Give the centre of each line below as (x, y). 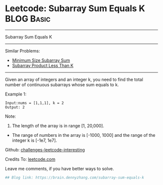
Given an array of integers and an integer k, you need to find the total (74, 79)
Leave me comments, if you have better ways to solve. (59, 168)
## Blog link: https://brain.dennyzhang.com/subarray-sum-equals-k (75, 177)
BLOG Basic (28, 19)
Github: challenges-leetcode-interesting (45, 149)
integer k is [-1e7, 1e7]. (34, 140)
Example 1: (16, 94)
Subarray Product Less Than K (43, 65)
